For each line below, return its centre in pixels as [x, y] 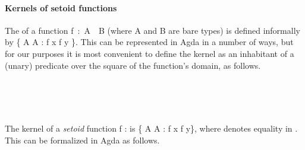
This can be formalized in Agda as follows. [82, 140]
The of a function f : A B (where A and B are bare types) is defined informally [152, 30]
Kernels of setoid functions [61, 7]
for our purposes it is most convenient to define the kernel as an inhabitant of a [150, 53]
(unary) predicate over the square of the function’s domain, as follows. [133, 65]
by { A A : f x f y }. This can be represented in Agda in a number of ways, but [149, 42]
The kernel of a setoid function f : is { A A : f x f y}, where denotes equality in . [151, 128]
